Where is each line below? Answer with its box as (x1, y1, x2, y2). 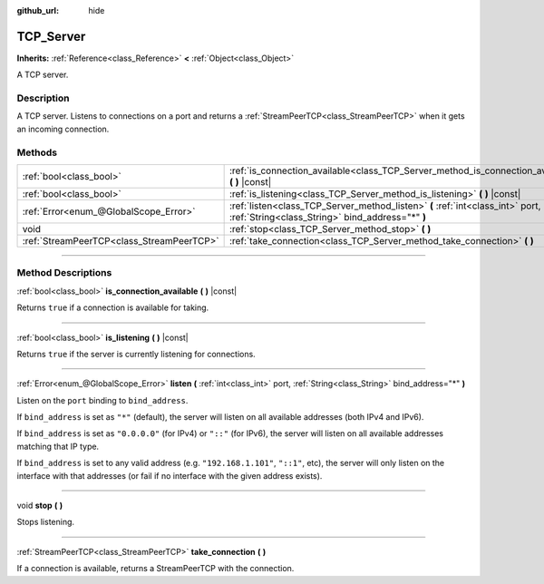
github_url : (16, 5, 59, 15)
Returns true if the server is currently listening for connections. (16, 348, 256, 359)
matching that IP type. (16, 441, 100, 452)
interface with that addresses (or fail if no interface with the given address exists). (16, 470, 323, 481)
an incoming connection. (16, 123, 110, 134)
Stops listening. (16, 517, 75, 528)
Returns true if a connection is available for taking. (16, 302, 209, 313)
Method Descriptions (16, 267, 112, 279)
